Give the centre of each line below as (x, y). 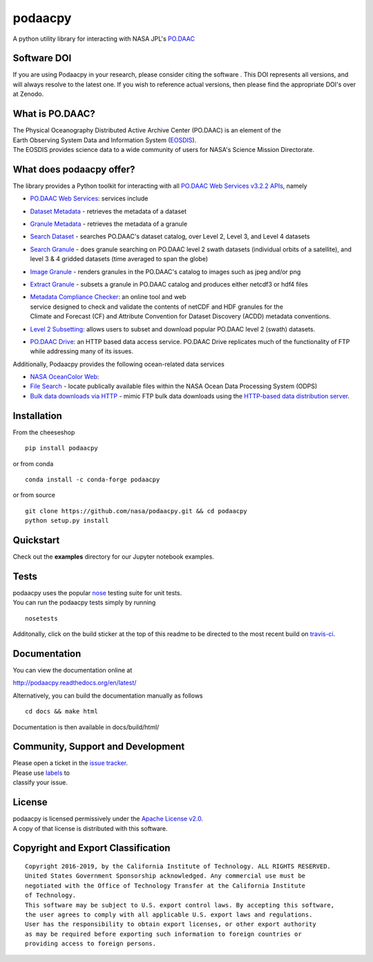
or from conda (33, 463)
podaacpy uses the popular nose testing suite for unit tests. (97, 593)
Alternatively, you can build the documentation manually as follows (108, 695)
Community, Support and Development (99, 747)
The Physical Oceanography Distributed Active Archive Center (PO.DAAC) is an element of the (147, 131)
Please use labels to (41, 773)
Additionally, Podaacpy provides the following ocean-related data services (118, 364)
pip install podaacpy (61, 448)
